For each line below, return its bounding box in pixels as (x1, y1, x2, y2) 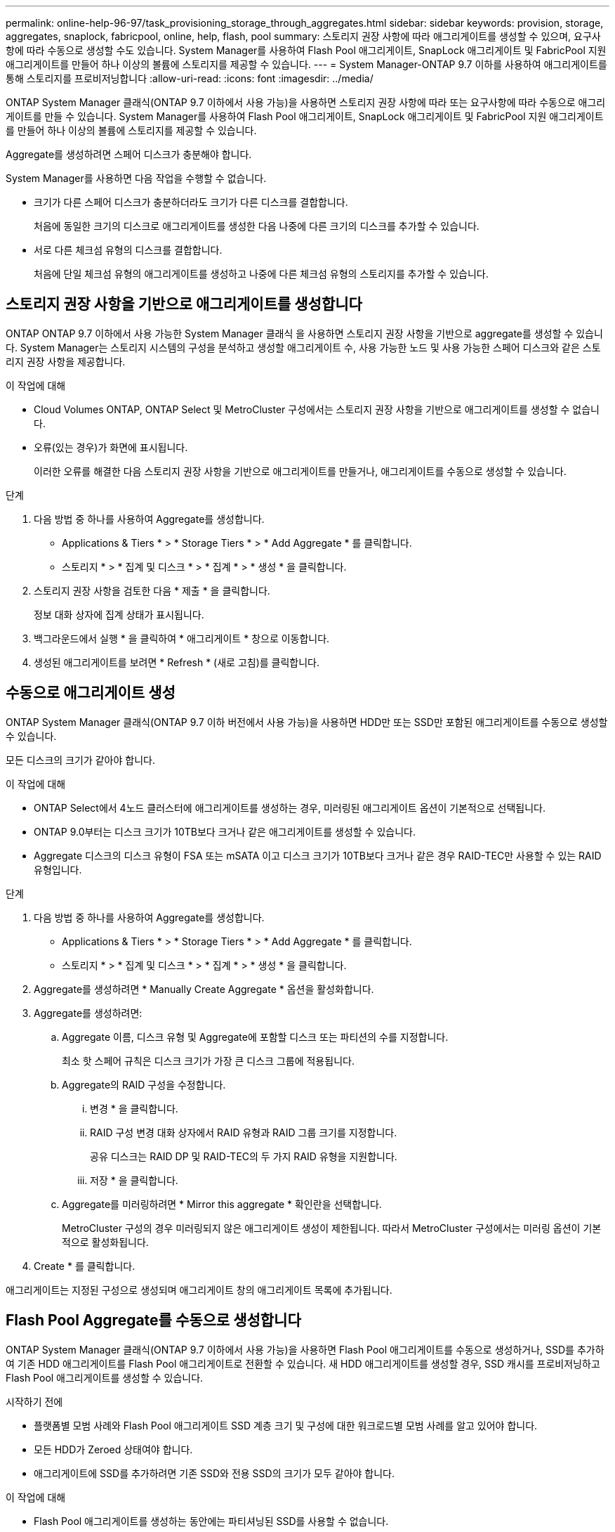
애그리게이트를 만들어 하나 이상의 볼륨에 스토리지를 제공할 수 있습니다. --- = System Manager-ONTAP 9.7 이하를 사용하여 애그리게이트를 (6, 58, 607, 70)
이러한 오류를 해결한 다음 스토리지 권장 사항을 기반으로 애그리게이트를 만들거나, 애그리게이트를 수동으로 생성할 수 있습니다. (34, 465, 567, 477)
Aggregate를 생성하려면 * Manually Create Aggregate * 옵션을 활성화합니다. (34, 982, 374, 995)
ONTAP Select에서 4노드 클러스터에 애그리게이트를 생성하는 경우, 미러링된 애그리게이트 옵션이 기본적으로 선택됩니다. (34, 801, 545, 814)
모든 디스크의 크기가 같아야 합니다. (6, 753, 155, 766)
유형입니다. (34, 863, 82, 876)
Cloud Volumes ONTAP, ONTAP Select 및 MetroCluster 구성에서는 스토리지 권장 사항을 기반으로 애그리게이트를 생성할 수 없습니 (34, 403, 600, 415)
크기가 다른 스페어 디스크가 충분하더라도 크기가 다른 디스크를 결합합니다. (34, 196, 348, 208)
